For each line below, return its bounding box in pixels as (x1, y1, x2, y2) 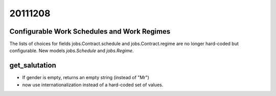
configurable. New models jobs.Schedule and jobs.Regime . (9, 47, 134, 54)
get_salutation (9, 61, 56, 70)
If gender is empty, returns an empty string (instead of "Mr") (22, 75, 149, 81)
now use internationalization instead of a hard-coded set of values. (22, 82, 164, 88)
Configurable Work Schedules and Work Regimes (9, 27, 171, 36)
